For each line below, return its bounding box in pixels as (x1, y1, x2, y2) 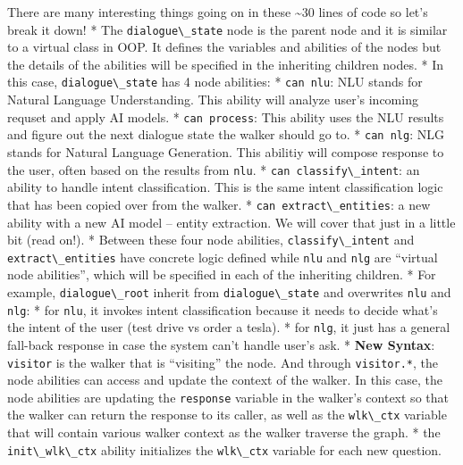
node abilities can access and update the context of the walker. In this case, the (7, 370, 442, 389)
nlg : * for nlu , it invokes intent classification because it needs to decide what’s (7, 300, 438, 319)
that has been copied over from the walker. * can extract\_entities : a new (7, 195, 431, 213)
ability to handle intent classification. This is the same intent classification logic (7, 178, 443, 196)
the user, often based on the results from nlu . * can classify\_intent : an (7, 160, 420, 179)
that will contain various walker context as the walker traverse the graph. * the (7, 423, 441, 442)
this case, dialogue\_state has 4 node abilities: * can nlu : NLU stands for (7, 72, 423, 91)
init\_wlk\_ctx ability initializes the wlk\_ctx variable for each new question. (7, 440, 442, 459)
